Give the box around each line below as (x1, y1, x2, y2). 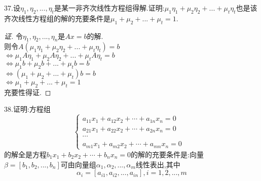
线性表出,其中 (135, 159, 180, 169)
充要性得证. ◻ (4, 86, 51, 97)
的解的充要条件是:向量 (131, 149, 204, 159)
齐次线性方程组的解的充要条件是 (4, 13, 110, 23)
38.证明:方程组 (4, 104, 51, 114)
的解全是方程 (4, 149, 47, 159)
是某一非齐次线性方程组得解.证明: (54, 3, 165, 13)
